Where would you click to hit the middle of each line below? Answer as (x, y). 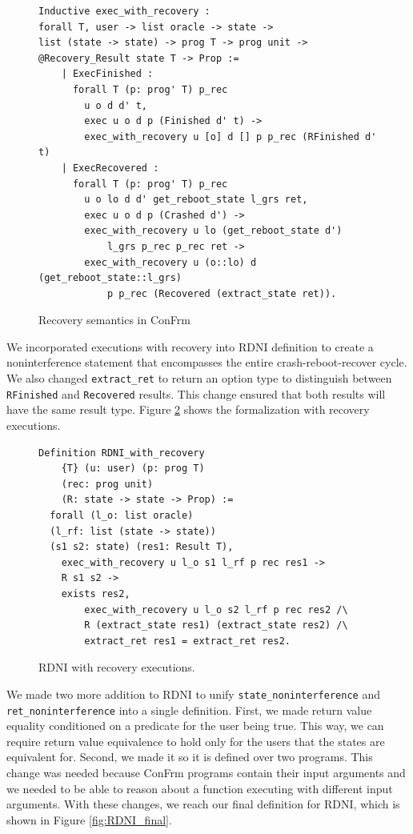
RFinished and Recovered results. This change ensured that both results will (196, 393)
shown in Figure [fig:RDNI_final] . (89, 819)
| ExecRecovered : (110, 168)
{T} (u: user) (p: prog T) (133, 469)
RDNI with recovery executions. (117, 667)
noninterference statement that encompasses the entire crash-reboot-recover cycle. (207, 362)
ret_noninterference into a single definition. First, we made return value (189, 710)
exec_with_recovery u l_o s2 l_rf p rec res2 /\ (216, 609)
